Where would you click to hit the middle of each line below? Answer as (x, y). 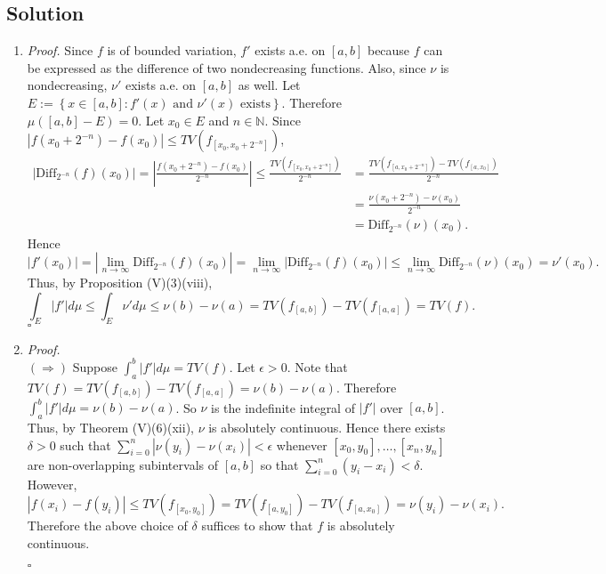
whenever (302, 445)
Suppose (95, 366)
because (388, 50)
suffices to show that (257, 525)
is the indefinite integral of (283, 407)
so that (279, 464)
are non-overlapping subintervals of (122, 464)
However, (52, 484)
